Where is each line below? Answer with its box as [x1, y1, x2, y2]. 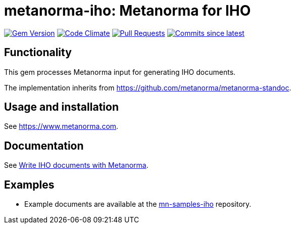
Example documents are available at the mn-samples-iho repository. [24, 200, 252, 209]
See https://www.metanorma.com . [4, 122, 119, 131]
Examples [4, 178, 55, 191]
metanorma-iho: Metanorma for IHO [4, 2, 251, 19]
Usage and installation [4, 101, 119, 114]
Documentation [4, 139, 84, 152]
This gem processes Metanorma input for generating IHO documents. [4, 67, 236, 76]
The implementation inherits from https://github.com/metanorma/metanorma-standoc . [4, 83, 291, 92]
